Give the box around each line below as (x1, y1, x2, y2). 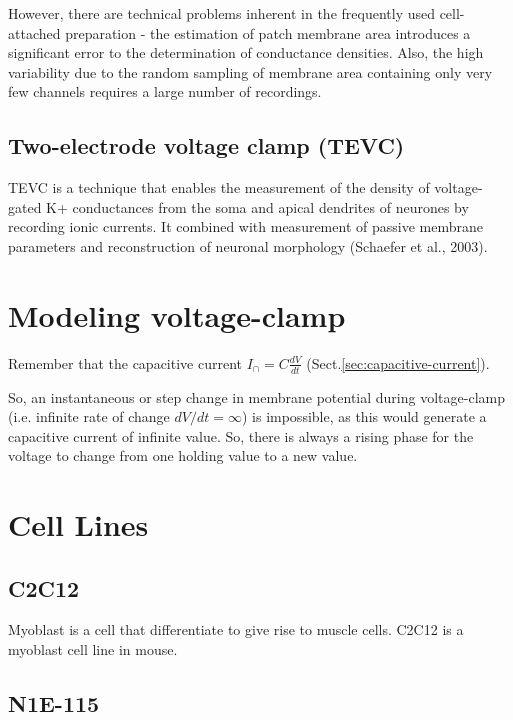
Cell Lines (8, 504, 149, 545)
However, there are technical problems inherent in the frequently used (8, 3, 435, 23)
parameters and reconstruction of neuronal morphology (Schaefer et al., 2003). (8, 235, 488, 256)
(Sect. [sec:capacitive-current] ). (306, 352, 490, 373)
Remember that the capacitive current (8, 352, 243, 373)
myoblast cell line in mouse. (8, 639, 178, 660)
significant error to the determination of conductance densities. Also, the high (8, 42, 484, 63)
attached (8, 22, 61, 43)
